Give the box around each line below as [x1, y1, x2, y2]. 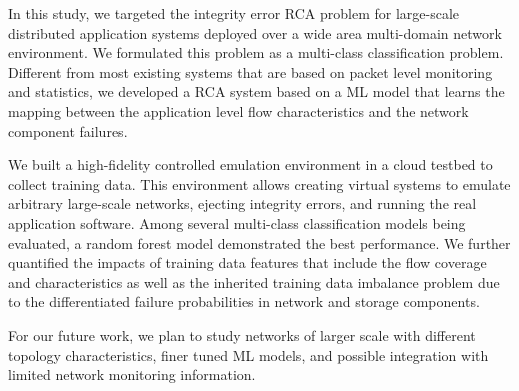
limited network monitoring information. [8, 364, 256, 385]
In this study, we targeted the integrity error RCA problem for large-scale [8, 3, 460, 23]
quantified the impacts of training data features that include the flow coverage [8, 252, 487, 273]
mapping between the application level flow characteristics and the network [8, 100, 469, 121]
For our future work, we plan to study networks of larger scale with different [8, 324, 476, 345]
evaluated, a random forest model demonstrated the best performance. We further [8, 232, 511, 253]
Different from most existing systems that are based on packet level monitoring [8, 61, 493, 82]
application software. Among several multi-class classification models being [8, 212, 466, 233]
